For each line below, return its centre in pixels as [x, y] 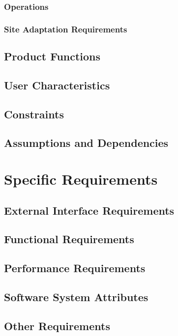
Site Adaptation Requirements [66, 29]
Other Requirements [57, 325]
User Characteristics [57, 85]
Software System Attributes [76, 296]
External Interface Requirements [89, 210]
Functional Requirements [69, 239]
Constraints [34, 114]
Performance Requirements [75, 268]
